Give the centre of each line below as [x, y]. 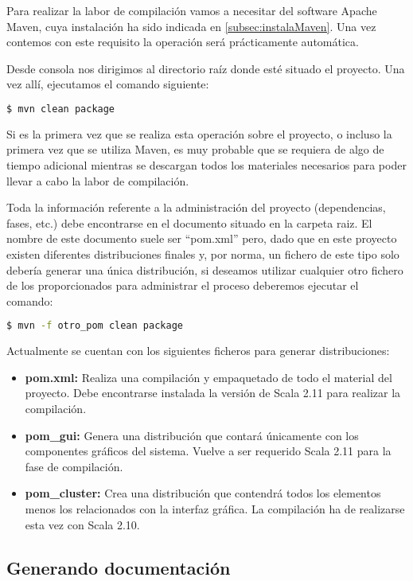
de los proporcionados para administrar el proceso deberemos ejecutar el [183, 285]
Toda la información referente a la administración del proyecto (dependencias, [196, 207]
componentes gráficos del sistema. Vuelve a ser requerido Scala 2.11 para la [208, 451]
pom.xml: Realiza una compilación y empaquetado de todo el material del [208, 377]
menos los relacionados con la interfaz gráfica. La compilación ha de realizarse [215, 509]
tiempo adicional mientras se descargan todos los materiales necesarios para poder [206, 165]
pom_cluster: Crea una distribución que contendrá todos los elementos [203, 493]
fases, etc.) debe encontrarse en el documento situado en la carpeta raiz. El [189, 222]
